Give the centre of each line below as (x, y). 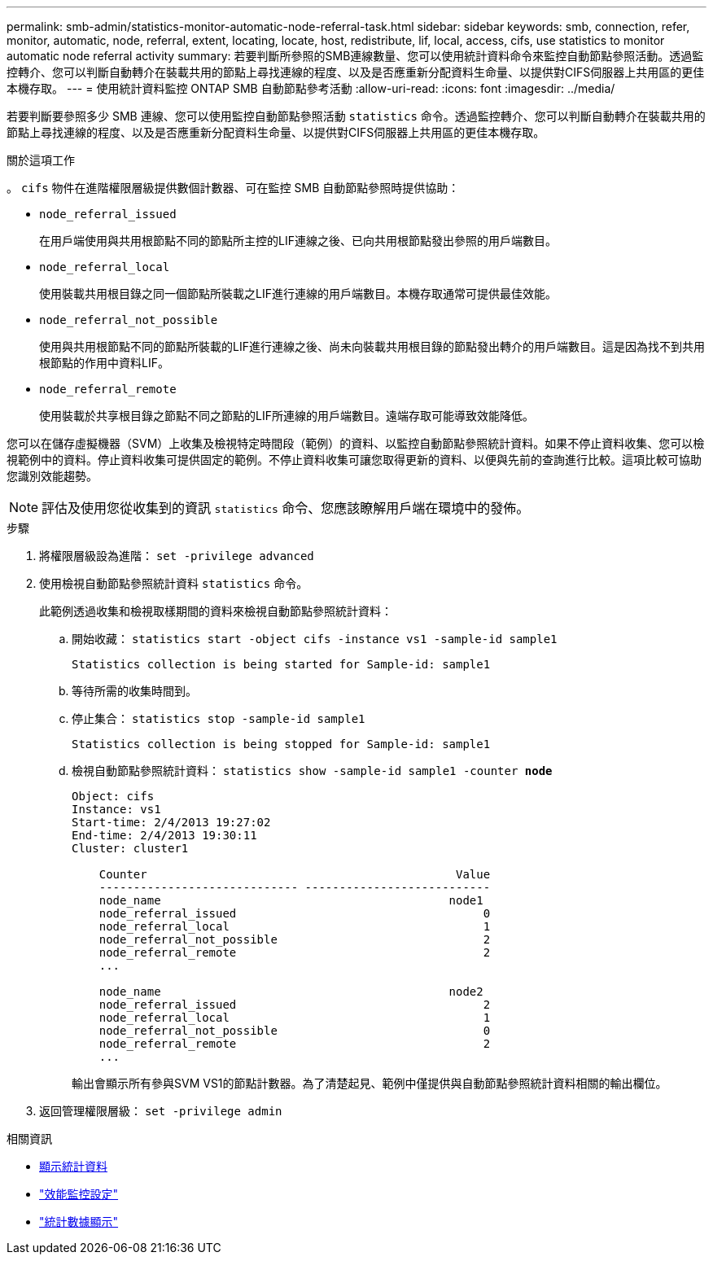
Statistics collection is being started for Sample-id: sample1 (281, 664)
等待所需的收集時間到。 (134, 691)
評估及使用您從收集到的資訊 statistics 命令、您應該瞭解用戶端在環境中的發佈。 (286, 508)
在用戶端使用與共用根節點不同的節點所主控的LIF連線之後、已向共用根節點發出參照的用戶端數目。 (298, 241)
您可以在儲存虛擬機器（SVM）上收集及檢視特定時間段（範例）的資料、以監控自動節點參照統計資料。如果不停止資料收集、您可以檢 (356, 443)
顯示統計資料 (73, 1166)
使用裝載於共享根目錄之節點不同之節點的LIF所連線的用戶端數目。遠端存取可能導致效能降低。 (287, 416)
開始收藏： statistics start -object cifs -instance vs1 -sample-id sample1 (315, 639)
